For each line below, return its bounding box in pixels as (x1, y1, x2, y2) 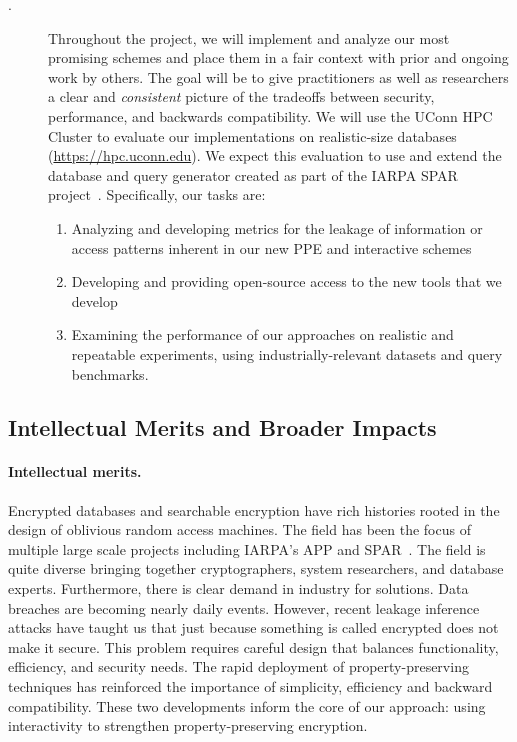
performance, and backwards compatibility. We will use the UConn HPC (48, 105, 493, 126)
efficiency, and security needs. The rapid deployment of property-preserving (8, 656, 469, 677)
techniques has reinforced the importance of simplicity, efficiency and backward (8, 676, 493, 697)
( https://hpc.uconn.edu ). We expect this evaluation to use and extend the (48, 145, 502, 166)
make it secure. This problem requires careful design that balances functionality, (8, 636, 499, 657)
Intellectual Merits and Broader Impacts (8, 412, 437, 443)
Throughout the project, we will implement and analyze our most (48, 27, 450, 48)
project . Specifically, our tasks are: (48, 184, 266, 205)
